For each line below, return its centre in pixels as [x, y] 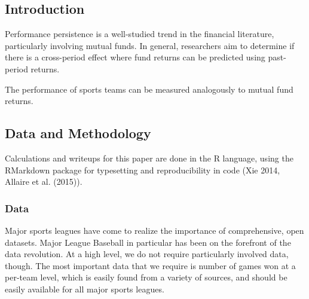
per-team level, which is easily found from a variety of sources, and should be [146, 277]
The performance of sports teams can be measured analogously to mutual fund [149, 89]
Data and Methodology [78, 133]
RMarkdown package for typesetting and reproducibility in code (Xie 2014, [143, 170]
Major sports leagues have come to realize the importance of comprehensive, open [154, 230]
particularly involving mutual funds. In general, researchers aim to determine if [150, 45]
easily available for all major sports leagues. [85, 289]
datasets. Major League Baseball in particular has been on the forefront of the [148, 242]
